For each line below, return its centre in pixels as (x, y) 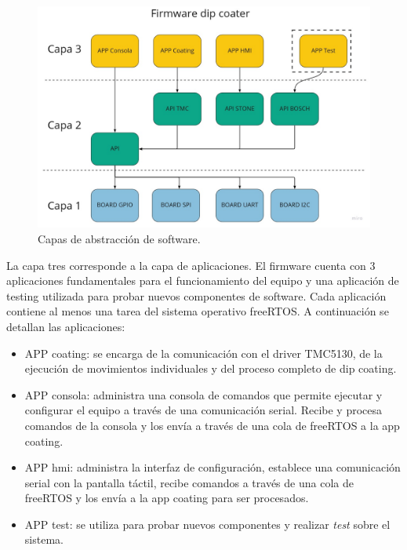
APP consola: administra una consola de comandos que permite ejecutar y (203, 394)
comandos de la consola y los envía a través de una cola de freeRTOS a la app (212, 425)
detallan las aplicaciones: (66, 326)
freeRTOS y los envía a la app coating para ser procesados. (167, 498)
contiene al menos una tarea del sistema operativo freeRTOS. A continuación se (198, 311)
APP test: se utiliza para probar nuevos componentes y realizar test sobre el (207, 524)
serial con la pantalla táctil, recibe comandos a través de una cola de (189, 482)
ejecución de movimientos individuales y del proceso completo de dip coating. (211, 368)
